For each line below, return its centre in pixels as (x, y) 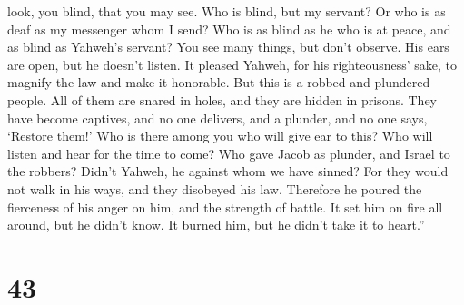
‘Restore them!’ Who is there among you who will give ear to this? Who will (220, 136)
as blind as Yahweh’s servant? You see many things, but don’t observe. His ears (228, 47)
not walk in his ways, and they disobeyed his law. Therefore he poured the (215, 188)
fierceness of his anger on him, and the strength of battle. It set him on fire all (225, 207)
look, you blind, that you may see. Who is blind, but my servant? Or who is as (227, 11)
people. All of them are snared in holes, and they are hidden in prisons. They (222, 99)
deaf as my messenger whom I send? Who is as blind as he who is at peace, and (229, 29)
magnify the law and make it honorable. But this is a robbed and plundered (219, 82)
